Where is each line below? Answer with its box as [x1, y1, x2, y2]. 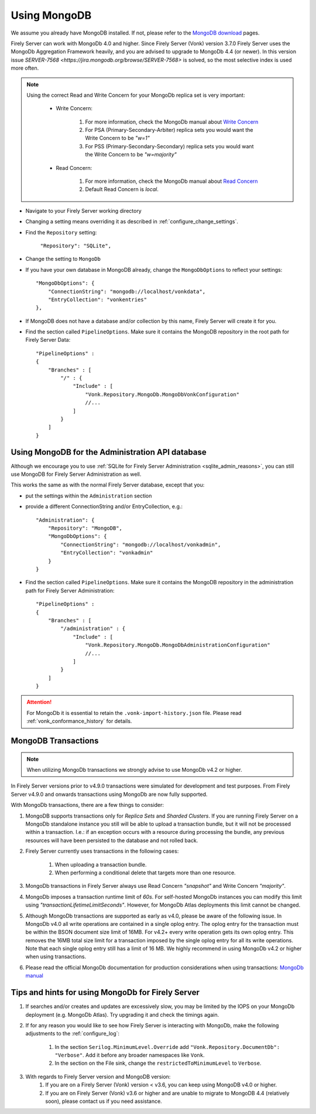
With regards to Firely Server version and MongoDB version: [25, 1073, 171, 1080]
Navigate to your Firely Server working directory [25, 207, 142, 214]
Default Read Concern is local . [85, 186, 159, 193]
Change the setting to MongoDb [25, 255, 101, 263]
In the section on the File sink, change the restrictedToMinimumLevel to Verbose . [54, 1060, 262, 1067]
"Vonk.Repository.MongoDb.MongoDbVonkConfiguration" [85, 391, 240, 398]
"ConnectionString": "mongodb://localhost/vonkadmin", [60, 541, 221, 548]
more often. [11, 64, 39, 71]
